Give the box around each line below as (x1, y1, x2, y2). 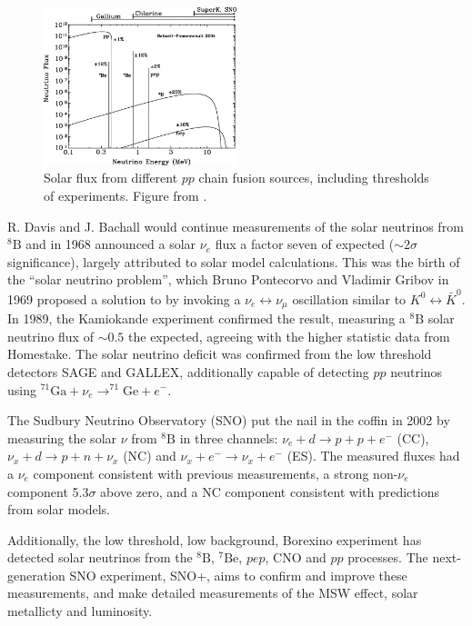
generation (7, 565, 65, 584)
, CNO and (265, 548, 326, 567)
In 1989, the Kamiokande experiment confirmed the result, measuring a (7, 309, 406, 328)
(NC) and (123, 446, 176, 465)
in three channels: (179, 428, 278, 447)
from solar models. (7, 500, 111, 519)
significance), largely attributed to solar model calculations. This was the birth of (7, 252, 460, 271)
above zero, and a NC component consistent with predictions (100, 482, 439, 501)
